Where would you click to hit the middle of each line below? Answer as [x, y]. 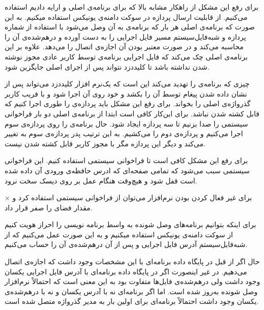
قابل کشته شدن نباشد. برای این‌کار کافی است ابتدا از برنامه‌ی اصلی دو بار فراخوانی [132, 113]
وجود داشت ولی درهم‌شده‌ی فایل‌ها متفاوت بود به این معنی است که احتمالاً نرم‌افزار [133, 281]
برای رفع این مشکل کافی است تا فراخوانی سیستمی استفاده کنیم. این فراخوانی [126, 160]
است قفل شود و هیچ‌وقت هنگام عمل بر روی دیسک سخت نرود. [101, 180]
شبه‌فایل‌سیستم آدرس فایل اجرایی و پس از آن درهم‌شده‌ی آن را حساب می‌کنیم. [126, 244]
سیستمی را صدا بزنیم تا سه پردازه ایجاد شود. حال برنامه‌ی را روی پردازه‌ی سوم [126, 123]
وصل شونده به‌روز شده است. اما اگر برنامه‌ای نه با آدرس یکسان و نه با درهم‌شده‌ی [131, 291]
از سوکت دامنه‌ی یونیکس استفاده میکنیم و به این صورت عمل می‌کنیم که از [119, 234]
